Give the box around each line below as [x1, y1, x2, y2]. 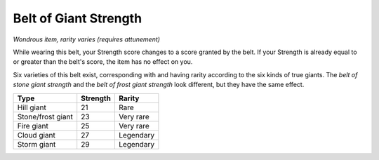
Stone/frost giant [17, 112, 74, 121]
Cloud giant [17, 130, 56, 140]
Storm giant [17, 139, 56, 149]
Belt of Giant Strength [13, 11, 142, 26]
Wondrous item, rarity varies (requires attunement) [13, 35, 161, 44]
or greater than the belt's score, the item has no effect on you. [13, 58, 193, 66]
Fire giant [17, 121, 48, 131]
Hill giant [17, 102, 47, 112]
